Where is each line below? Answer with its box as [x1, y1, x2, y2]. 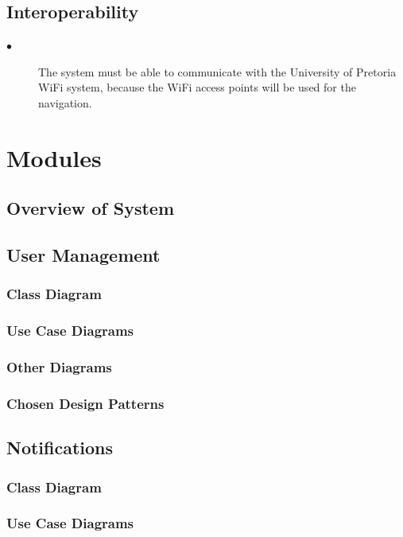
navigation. [38, 94, 92, 111]
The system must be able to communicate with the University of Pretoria [38, 63, 397, 80]
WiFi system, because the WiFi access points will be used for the [38, 79, 356, 95]
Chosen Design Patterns [6, 393, 165, 413]
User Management [6, 243, 161, 267]
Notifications [6, 435, 114, 460]
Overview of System [6, 196, 175, 220]
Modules [6, 141, 102, 173]
